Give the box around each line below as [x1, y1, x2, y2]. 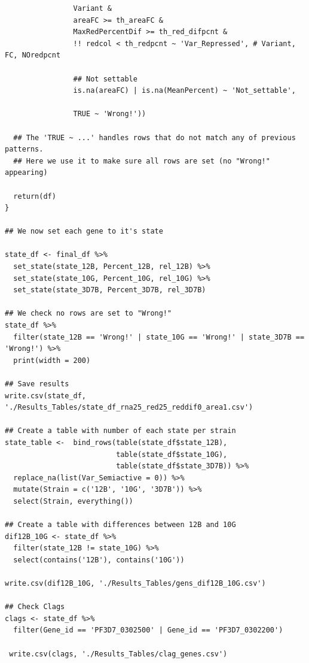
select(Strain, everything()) [13, 497, 133, 505]
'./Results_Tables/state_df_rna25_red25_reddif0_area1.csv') [5, 403, 253, 412]
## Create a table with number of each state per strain [5, 426, 236, 435]
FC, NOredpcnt [5, 51, 61, 60]
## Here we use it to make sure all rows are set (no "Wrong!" [13, 156, 270, 165]
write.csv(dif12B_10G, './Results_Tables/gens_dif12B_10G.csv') [5, 579, 266, 588]
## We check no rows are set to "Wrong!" [5, 309, 172, 318]
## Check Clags [5, 603, 65, 611]
